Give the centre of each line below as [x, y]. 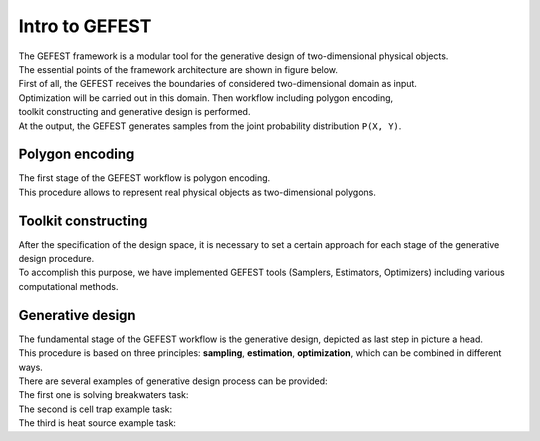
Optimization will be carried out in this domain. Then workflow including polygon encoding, [206, 97]
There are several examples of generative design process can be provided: [173, 381]
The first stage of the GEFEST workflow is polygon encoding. [144, 178]
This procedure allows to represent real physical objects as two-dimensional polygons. [197, 192]
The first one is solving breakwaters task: [103, 395]
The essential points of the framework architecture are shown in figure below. [178, 69]
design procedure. [56, 259]
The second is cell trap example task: [95, 409]
